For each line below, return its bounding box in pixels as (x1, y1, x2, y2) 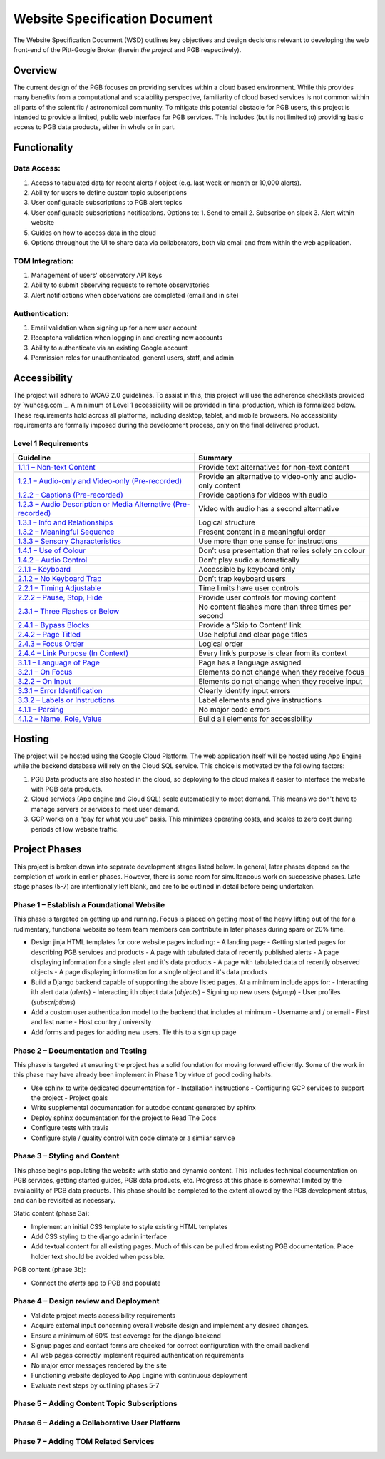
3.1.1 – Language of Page (17, 657, 100, 667)
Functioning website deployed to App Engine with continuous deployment (31, 1371, 247, 1380)
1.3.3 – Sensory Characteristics (17, 536, 121, 546)
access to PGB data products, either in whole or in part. (13, 123, 176, 131)
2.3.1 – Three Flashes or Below (17, 607, 120, 617)
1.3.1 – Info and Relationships (17, 518, 113, 527)
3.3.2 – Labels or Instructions (17, 695, 115, 705)
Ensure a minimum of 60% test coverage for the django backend (31, 1331, 221, 1340)
